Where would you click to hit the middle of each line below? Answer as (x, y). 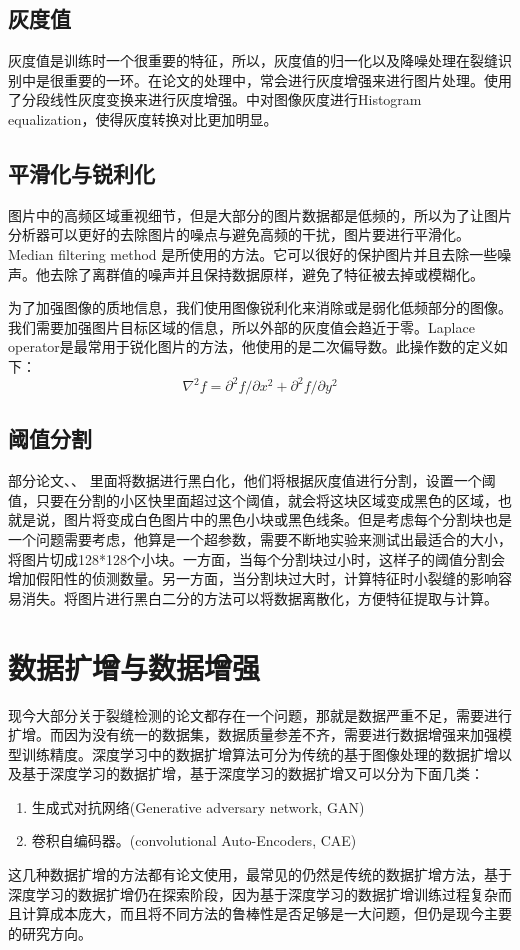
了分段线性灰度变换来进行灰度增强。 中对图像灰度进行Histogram (215, 99)
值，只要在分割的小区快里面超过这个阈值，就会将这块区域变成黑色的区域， (253, 499)
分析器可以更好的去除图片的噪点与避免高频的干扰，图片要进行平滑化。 (239, 234)
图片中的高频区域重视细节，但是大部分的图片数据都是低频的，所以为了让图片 (260, 214)
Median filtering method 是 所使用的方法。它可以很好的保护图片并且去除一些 (253, 253)
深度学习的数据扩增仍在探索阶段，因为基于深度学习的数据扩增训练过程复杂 (253, 893)
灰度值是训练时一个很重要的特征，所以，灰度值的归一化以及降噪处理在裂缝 (253, 60)
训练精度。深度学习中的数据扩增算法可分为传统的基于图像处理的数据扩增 (259, 753)
